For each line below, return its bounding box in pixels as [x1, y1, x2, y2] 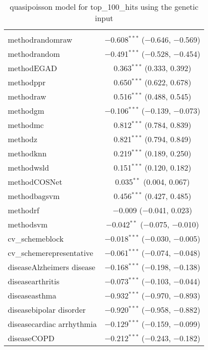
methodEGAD [8, 62, 57, 74]
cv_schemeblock [8, 233, 64, 244]
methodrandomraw [8, 34, 72, 45]
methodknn [8, 148, 47, 159]
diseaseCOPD [8, 332, 55, 344]
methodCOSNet [8, 176, 63, 187]
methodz [8, 133, 38, 145]
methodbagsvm [8, 190, 60, 201]
